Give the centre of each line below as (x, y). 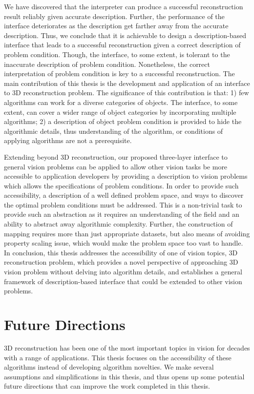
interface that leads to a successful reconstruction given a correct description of (122, 45)
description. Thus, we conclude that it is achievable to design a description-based (125, 35)
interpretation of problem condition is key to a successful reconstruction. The (119, 73)
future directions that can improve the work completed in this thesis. (107, 386)
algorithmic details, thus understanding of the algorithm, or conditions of (114, 131)
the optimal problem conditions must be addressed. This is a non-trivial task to (123, 204)
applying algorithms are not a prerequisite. (68, 140)
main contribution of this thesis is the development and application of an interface (127, 83)
